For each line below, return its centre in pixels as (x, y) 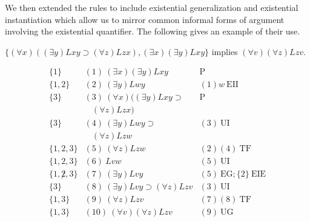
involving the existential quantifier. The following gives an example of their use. (153, 31)
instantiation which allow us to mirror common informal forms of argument (145, 19)
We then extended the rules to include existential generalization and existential (152, 7)
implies (225, 51)
